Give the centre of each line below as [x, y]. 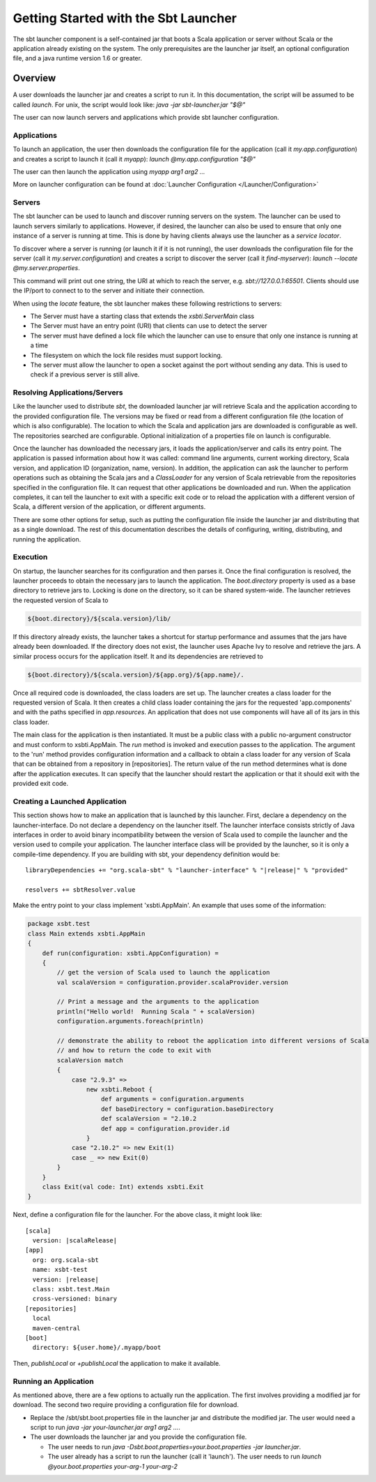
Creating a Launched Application [70, 801]
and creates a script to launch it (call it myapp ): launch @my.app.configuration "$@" [134, 159]
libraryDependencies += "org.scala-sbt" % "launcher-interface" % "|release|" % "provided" [187, 870]
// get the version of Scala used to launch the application [163, 972]
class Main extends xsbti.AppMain [86, 933]
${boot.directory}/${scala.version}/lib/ [99, 618]
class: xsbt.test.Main [71, 1289]
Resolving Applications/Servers [68, 393]
